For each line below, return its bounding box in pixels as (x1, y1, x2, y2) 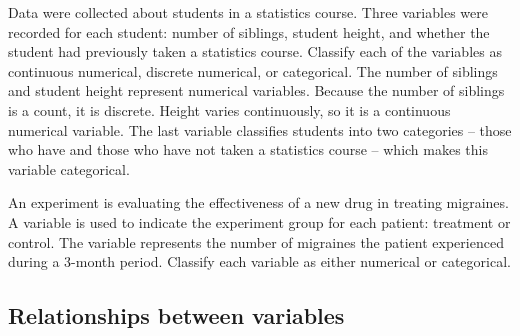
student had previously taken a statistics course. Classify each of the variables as (8, 41, 502, 62)
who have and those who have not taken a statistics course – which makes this (8, 139, 489, 160)
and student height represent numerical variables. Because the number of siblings (8, 80, 505, 101)
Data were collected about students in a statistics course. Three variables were (8, 2, 488, 22)
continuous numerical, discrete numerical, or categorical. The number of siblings (8, 60, 498, 81)
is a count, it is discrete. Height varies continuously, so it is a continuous (8, 99, 451, 120)
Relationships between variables (8, 300, 345, 331)
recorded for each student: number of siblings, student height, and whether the (8, 21, 490, 42)
